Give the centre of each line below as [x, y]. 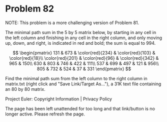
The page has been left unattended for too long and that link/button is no [80, 108]
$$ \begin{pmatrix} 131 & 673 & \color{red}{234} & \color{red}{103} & [84, 53]
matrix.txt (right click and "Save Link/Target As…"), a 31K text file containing [83, 84]
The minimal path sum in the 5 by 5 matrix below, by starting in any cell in [81, 32]
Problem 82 [29, 9]
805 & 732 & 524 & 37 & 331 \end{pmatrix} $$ [84, 69]
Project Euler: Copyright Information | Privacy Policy [59, 99]
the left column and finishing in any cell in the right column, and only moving [84, 38]
